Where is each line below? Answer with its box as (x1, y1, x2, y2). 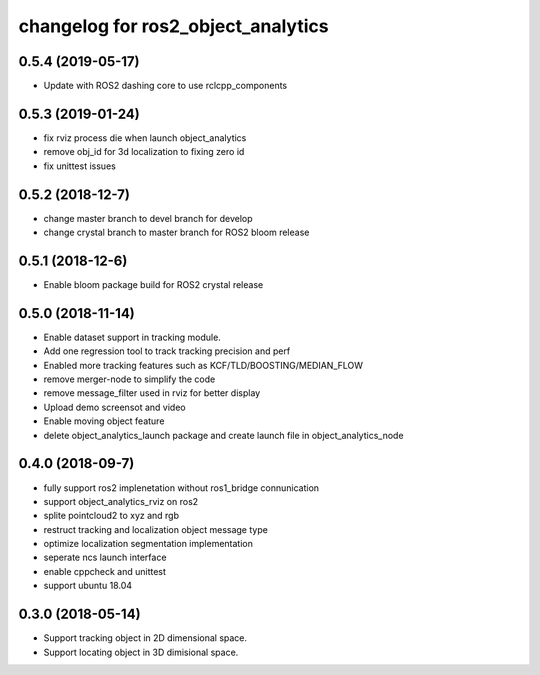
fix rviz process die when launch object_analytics (43, 131, 247, 144)
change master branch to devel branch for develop (43, 212, 254, 224)
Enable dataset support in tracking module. (43, 331, 222, 343)
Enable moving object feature (43, 415, 165, 427)
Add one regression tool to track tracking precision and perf (43, 345, 291, 357)
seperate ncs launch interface (43, 551, 167, 564)
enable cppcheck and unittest (43, 565, 167, 577)
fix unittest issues (43, 160, 117, 172)
